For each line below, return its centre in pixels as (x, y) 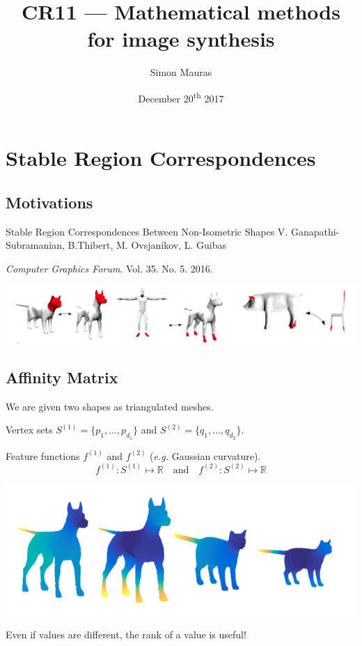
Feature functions (43, 455)
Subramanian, (35, 245)
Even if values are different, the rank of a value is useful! (126, 635)
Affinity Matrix (62, 377)
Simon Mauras (181, 72)
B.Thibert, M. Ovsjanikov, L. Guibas (147, 245)
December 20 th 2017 (181, 97)
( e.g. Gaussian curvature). (205, 455)
